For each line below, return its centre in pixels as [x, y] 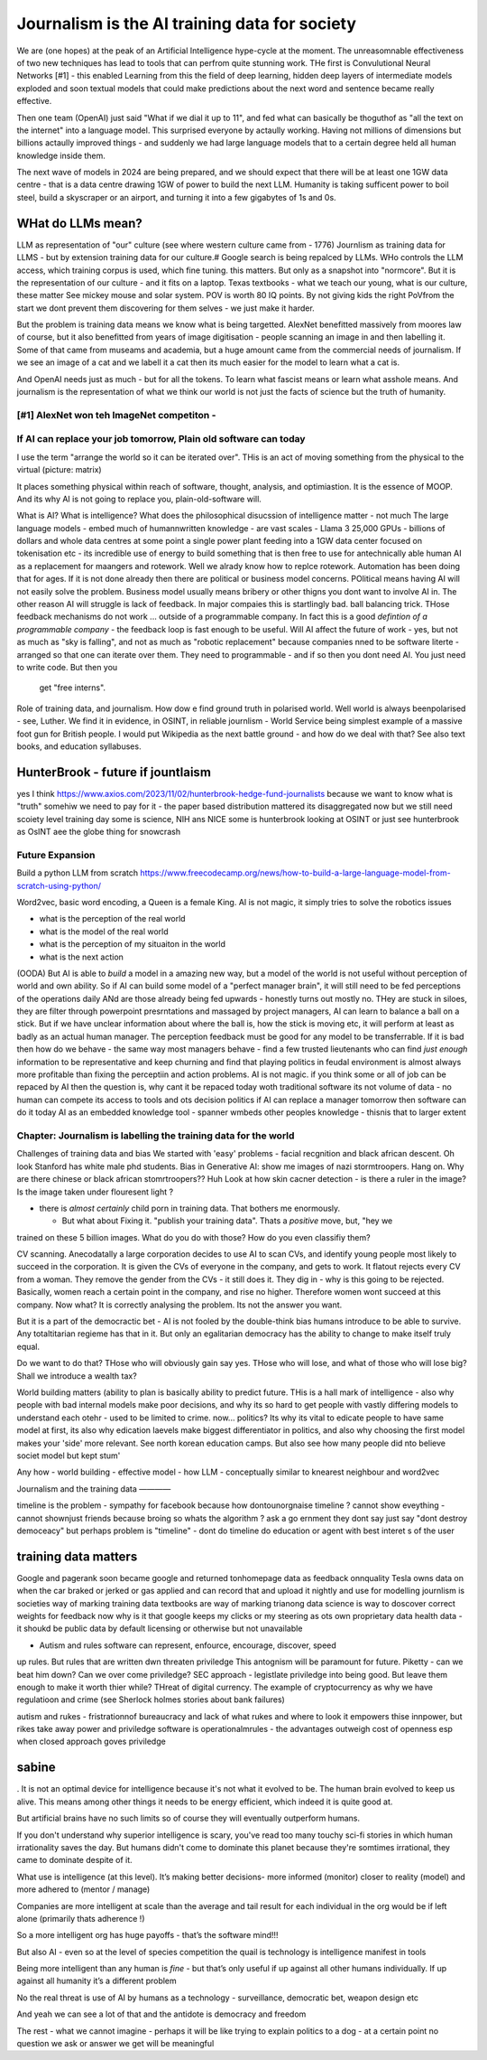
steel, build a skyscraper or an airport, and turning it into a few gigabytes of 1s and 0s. [177, 197]
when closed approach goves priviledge [91, 1742]
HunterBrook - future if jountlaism [114, 772]
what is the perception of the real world [112, 919]
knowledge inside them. [61, 155]
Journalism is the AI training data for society [186, 23]
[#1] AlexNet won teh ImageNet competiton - [116, 415]
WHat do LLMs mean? [80, 223]
